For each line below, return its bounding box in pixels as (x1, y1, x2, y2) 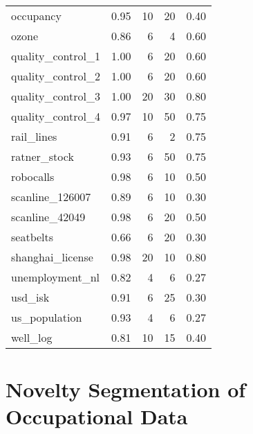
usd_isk (11, 289, 50, 305)
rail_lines (11, 128, 57, 144)
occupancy (11, 8, 62, 24)
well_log (11, 329, 53, 345)
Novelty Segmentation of (6, 375, 246, 403)
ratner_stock (11, 148, 74, 164)
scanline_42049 (11, 209, 86, 225)
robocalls (11, 168, 55, 184)
